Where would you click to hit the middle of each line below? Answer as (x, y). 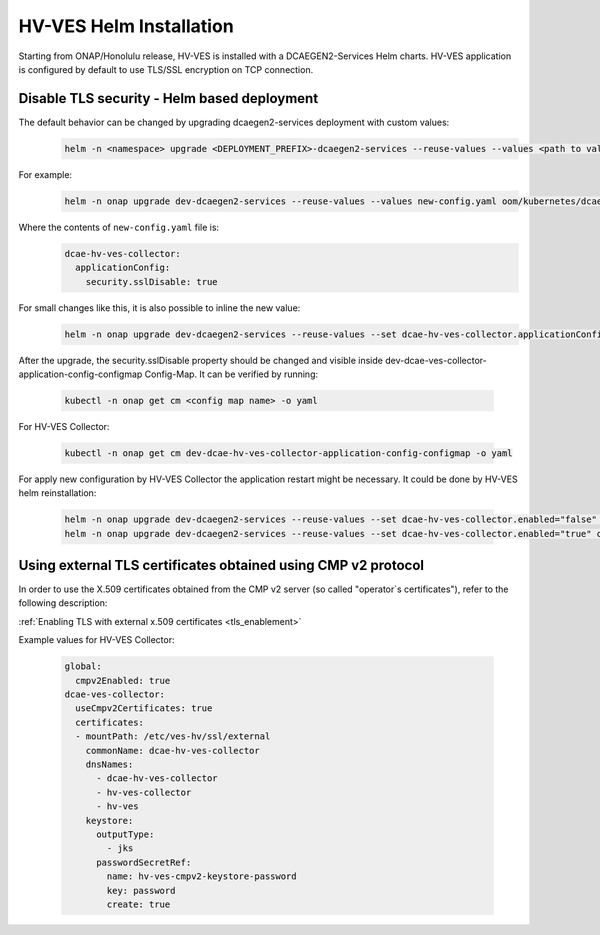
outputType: (125, 834)
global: (83, 666)
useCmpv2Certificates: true (144, 708)
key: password (141, 890)
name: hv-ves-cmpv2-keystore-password (201, 876)
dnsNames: (109, 764)
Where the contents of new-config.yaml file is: (119, 227)
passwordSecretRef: (144, 862)
